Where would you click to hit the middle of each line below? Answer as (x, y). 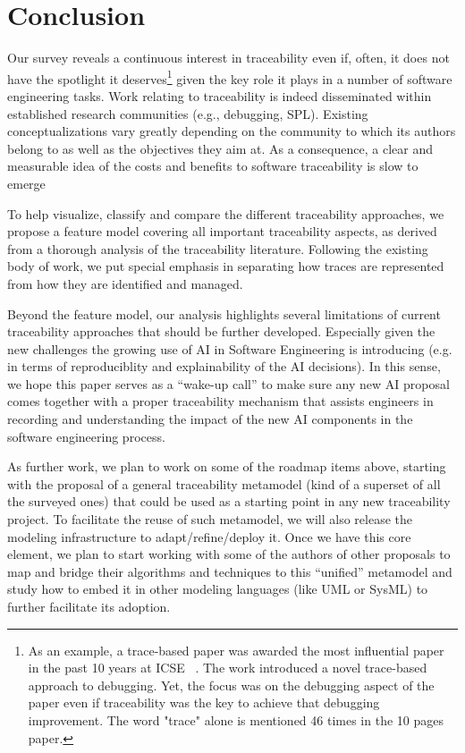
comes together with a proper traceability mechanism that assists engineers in (220, 401)
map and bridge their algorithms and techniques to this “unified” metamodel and (230, 571)
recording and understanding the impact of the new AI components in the (210, 419)
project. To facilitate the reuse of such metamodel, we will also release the (210, 519)
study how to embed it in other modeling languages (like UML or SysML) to (218, 589)
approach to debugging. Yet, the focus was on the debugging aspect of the (231, 685)
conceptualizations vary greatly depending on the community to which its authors (232, 131)
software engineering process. (86, 436)
